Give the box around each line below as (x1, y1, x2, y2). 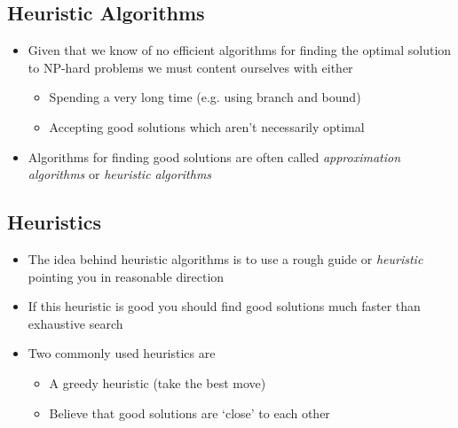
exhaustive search (28, 314, 123, 332)
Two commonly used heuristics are (28, 344, 216, 362)
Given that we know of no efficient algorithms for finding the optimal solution (28, 41, 452, 59)
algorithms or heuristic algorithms (28, 165, 212, 183)
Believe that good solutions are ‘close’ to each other (49, 403, 330, 422)
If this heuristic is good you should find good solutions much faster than (28, 297, 421, 315)
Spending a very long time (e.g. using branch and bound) (49, 88, 361, 106)
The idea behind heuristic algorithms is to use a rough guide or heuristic (28, 249, 423, 268)
